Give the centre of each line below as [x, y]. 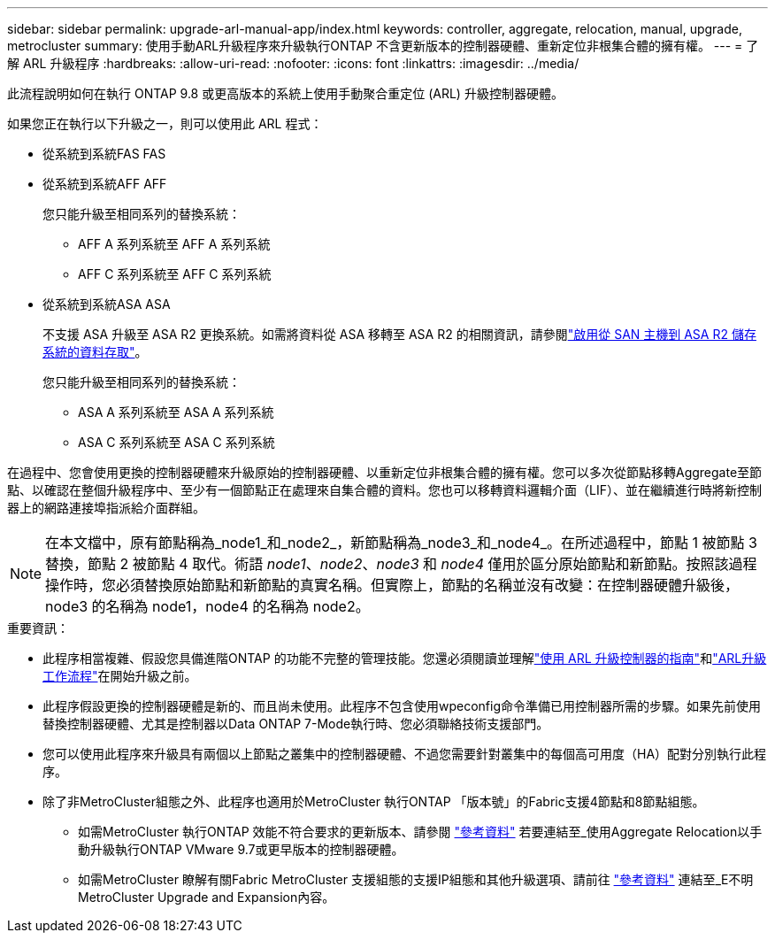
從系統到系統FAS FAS [104, 154]
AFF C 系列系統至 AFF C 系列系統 [175, 274]
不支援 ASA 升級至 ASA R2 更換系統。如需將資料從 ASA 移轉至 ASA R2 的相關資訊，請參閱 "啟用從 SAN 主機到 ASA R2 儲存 [399, 334]
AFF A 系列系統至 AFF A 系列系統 [174, 244]
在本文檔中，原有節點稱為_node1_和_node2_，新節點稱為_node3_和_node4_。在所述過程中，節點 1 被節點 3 [401, 543]
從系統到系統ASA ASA [107, 304]
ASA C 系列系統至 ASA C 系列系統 [176, 442]
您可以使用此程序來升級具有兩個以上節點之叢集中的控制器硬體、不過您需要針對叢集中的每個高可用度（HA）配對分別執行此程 [405, 754]
